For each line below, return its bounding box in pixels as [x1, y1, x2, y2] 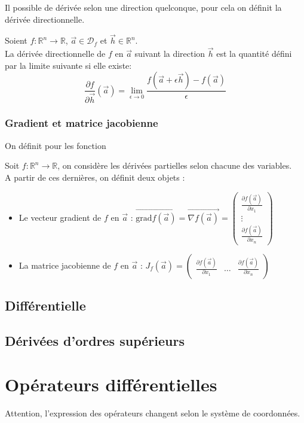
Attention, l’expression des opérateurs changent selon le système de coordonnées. [5, 407, 300, 419]
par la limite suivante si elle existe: [5, 59, 132, 71]
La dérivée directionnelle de [5, 47, 106, 60]
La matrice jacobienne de [19, 258, 111, 271]
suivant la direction [134, 47, 205, 60]
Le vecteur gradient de [19, 211, 102, 223]
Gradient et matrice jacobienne [5, 115, 158, 130]
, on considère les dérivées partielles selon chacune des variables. [57, 159, 292, 172]
